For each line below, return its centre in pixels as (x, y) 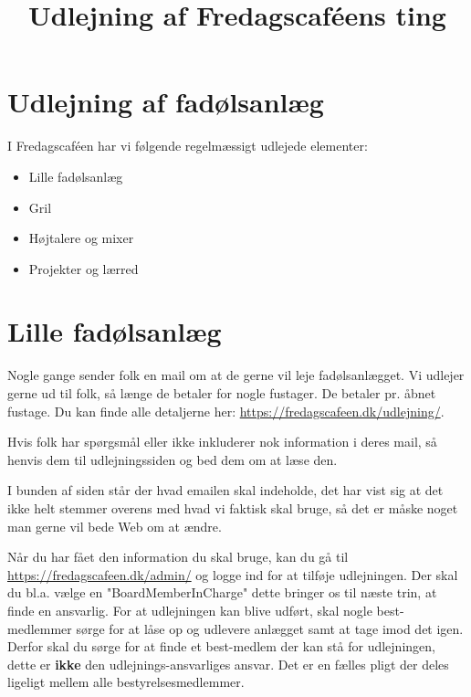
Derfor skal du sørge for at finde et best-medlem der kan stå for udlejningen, (221, 646)
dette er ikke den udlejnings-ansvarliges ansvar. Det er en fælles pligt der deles (228, 664)
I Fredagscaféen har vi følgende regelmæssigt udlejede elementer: (188, 146)
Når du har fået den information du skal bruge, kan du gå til (178, 557)
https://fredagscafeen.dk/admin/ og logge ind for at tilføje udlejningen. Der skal (233, 574)
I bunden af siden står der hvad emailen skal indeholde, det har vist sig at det (225, 490)
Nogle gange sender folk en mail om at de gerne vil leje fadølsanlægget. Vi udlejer (236, 375)
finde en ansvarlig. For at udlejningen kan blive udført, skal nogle (190, 610)
